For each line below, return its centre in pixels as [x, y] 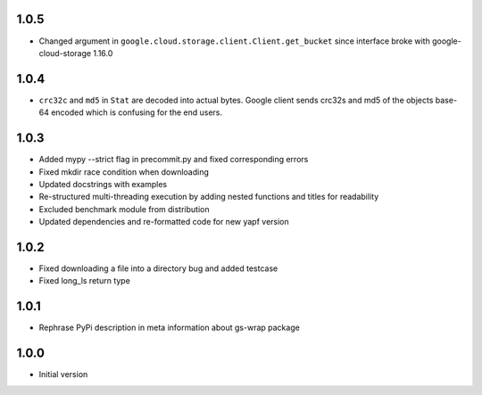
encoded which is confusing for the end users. [137, 112]
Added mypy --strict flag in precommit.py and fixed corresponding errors [174, 160]
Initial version [63, 374]
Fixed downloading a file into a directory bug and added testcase [158, 268]
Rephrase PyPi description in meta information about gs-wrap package [170, 328]
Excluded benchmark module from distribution [124, 209]
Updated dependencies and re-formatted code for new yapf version [164, 222]
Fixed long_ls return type [85, 281]
